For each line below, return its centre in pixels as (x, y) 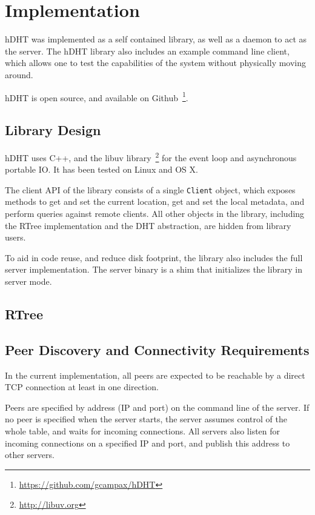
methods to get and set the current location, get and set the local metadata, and (155, 201)
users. (15, 237)
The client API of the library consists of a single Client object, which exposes (150, 189)
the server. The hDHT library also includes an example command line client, (147, 51)
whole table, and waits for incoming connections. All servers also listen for (143, 430)
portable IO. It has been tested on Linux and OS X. (101, 169)
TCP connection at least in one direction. (82, 387)
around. (19, 74)
